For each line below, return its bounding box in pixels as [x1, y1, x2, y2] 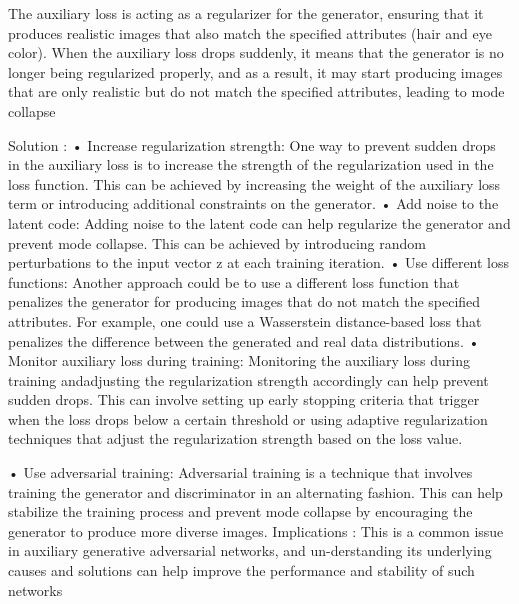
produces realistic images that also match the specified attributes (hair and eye [8, 22, 492, 43]
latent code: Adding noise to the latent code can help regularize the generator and [8, 212, 511, 233]
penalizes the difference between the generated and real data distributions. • [8, 330, 480, 351]
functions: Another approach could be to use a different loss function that [8, 271, 460, 292]
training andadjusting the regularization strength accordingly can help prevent [8, 369, 489, 390]
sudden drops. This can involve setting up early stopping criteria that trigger [8, 389, 480, 410]
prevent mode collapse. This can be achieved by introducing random [8, 232, 426, 253]
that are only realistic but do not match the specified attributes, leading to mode [8, 81, 505, 102]
